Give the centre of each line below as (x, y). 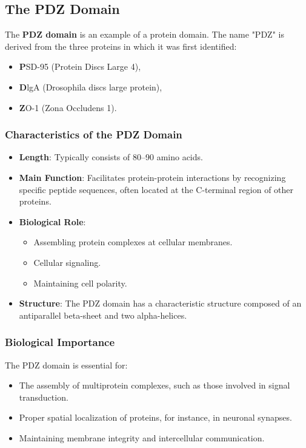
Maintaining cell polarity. (80, 283)
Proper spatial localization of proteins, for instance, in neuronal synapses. (155, 417)
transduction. (44, 397)
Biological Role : (52, 221)
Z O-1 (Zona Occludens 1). (68, 107)
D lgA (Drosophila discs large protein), (91, 87)
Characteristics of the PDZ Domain (94, 134)
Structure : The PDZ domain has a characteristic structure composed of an (160, 303)
